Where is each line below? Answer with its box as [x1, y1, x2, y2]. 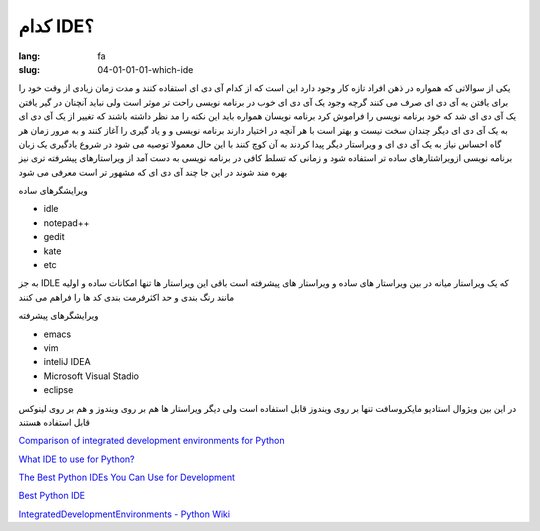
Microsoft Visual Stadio [43, 370, 140, 382]
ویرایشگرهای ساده [18, 185, 89, 197]
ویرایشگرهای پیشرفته [18, 310, 99, 322]
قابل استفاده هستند [18, 416, 90, 428]
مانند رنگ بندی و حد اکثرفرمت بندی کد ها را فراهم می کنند [18, 291, 235, 303]
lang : [18, 50, 41, 62]
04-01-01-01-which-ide [97, 63, 194, 75]
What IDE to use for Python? [18, 453, 135, 465]
